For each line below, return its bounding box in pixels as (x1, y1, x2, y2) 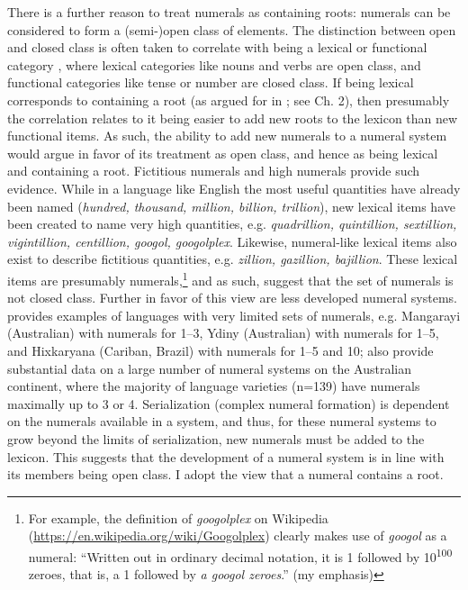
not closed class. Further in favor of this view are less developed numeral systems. (7, 288, 457, 307)
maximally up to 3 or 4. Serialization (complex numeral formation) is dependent (7, 394, 450, 413)
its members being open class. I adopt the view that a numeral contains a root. (7, 465, 444, 484)
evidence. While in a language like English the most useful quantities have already (7, 178, 461, 197)
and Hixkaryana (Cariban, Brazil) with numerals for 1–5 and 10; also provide (7, 340, 434, 359)
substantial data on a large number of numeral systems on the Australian (7, 359, 412, 377)
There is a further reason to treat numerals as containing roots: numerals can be (7, 3, 451, 21)
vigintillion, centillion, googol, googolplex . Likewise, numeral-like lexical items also (7, 231, 457, 250)
